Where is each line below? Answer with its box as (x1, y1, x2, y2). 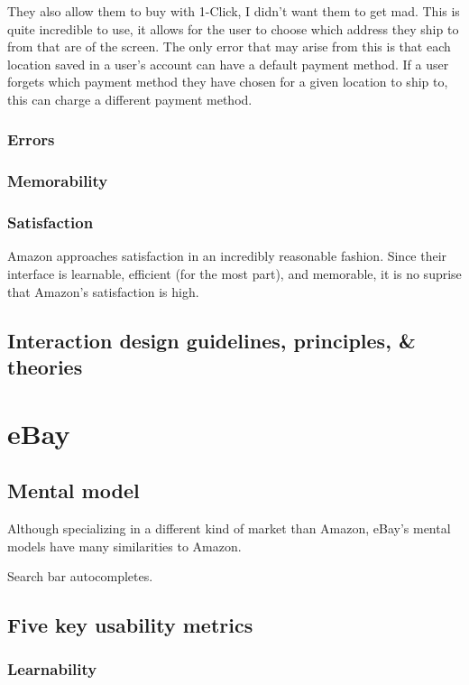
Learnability (7, 658, 97, 680)
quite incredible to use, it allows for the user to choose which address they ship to (7, 19, 459, 38)
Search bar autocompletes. (7, 567, 153, 586)
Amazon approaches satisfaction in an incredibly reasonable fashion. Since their (7, 246, 447, 265)
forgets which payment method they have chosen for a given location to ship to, (7, 72, 448, 91)
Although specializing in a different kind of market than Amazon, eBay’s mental (7, 519, 451, 537)
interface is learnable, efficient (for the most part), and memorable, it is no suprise (7, 264, 462, 283)
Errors (7, 128, 55, 151)
